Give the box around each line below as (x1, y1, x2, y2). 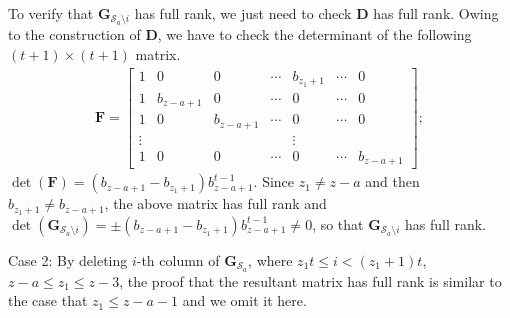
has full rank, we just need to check (134, 3, 352, 23)
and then (365, 171, 420, 192)
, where (248, 249, 293, 270)
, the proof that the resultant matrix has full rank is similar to (119, 270, 502, 291)
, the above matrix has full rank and (104, 193, 327, 214)
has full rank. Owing (373, 3, 499, 23)
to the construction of (8, 24, 141, 45)
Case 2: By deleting (8, 249, 128, 270)
